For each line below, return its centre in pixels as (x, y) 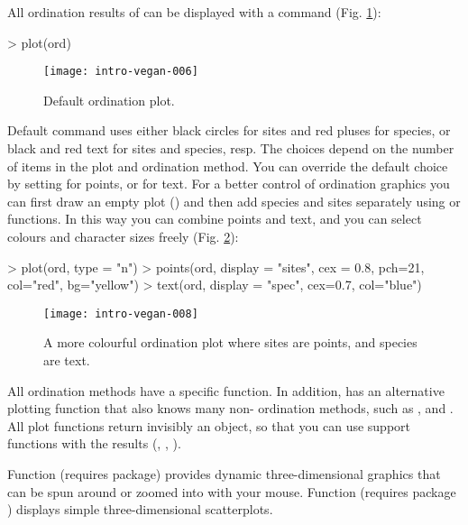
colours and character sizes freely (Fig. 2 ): (123, 236)
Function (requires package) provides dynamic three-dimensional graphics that (224, 474)
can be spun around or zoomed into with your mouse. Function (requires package (232, 491)
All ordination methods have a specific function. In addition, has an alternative (226, 390)
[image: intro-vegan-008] (121, 313)
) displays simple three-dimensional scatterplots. (140, 509)
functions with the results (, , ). (94, 443)
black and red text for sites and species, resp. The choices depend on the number (231, 148)
